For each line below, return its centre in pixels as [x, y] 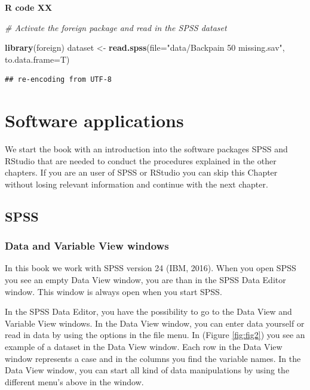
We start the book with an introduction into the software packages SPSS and [146, 149]
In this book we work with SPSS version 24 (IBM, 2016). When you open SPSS [151, 268]
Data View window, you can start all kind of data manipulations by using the [147, 370]
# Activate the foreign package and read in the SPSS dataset [116, 27]
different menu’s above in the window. [74, 381]
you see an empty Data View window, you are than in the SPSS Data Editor [145, 280]
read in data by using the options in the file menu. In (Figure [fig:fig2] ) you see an [155, 335]
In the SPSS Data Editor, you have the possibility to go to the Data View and [148, 311]
